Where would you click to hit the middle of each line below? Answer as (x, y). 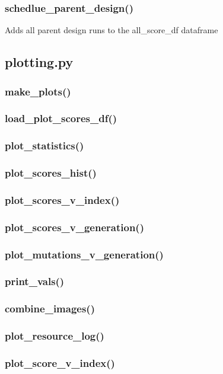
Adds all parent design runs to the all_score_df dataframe (111, 30)
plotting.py (39, 62)
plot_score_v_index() (60, 362)
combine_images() (50, 309)
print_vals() (35, 281)
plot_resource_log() (55, 336)
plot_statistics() (44, 146)
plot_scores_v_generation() (74, 227)
